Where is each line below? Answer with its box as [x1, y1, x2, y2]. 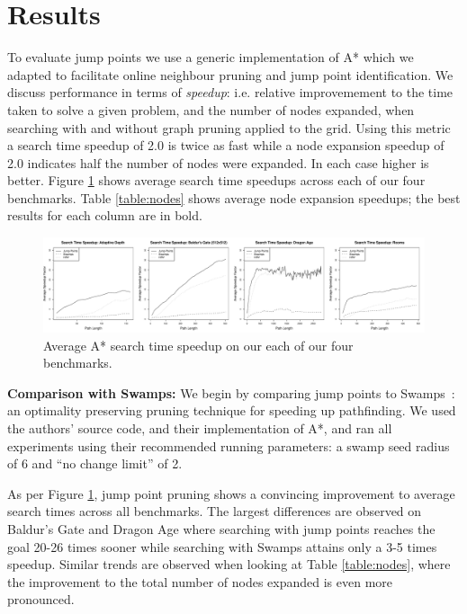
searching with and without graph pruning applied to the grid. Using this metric [7, 118, 451, 137]
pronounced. [7, 590, 75, 609]
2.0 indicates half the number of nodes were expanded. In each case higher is [7, 153, 429, 172]
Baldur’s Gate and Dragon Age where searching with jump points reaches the [7, 520, 436, 538]
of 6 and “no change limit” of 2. [7, 454, 183, 473]
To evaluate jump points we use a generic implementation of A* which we [7, 48, 414, 67]
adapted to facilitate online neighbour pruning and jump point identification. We [7, 65, 454, 84]
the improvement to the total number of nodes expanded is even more [7, 572, 393, 591]
